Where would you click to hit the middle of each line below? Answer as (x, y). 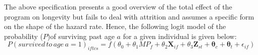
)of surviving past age (81, 36)
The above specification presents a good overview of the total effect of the (118, 6)
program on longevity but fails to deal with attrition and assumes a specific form (129, 16)
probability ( (24, 36)
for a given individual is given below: (180, 36)
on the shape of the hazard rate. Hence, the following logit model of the (115, 26)
